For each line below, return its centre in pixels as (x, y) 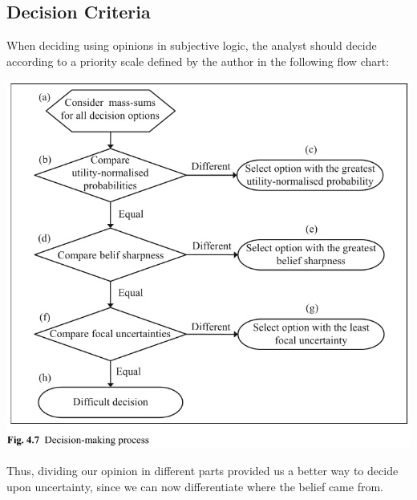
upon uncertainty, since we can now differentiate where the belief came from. (195, 486)
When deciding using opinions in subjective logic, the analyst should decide (192, 45)
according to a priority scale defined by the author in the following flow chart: (198, 61)
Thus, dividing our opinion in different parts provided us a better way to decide (202, 471)
